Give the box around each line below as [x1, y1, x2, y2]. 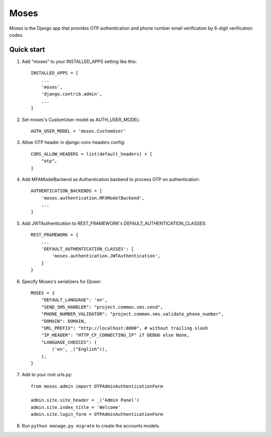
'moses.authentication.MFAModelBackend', [41, 195, 145, 201]
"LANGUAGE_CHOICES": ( [41, 339, 97, 345]
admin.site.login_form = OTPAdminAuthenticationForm [31, 411, 163, 417]
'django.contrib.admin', [41, 91, 102, 97]
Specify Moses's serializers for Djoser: [22, 278, 102, 284]
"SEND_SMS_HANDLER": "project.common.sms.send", [41, 304, 163, 310]
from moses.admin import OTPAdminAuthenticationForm [31, 383, 163, 389]
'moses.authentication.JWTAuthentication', [52, 253, 161, 259]
